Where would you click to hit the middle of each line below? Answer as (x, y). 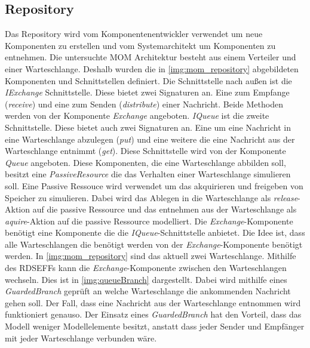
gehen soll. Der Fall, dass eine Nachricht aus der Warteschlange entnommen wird (153, 302)
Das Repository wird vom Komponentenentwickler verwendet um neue (134, 34)
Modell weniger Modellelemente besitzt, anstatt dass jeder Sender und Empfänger (155, 326)
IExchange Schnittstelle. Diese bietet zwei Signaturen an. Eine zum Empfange (147, 92)
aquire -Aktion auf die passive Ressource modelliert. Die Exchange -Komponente (149, 221)
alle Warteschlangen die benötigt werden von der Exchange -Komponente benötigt (154, 244)
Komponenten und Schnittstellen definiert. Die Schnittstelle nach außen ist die (148, 80)
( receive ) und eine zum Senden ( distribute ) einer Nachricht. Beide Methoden (144, 104)
